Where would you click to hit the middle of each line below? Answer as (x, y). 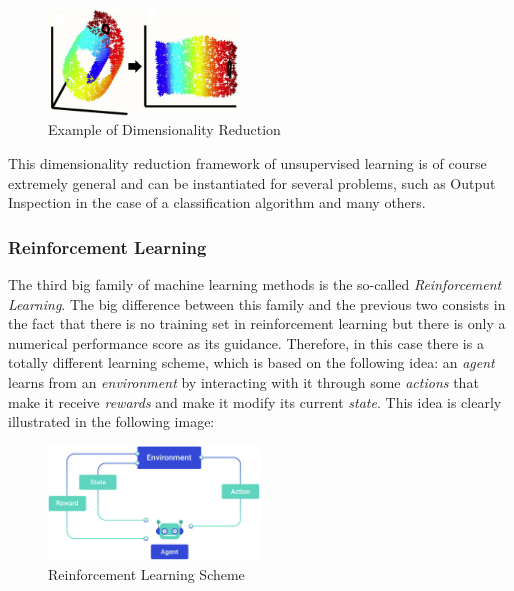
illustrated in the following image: (111, 421)
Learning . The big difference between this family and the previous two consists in (257, 303)
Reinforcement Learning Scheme (146, 573)
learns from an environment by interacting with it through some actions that (243, 382)
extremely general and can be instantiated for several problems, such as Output (252, 182)
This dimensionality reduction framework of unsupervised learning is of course (247, 163)
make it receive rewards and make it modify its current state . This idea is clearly (255, 401)
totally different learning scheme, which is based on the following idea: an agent (251, 362)
